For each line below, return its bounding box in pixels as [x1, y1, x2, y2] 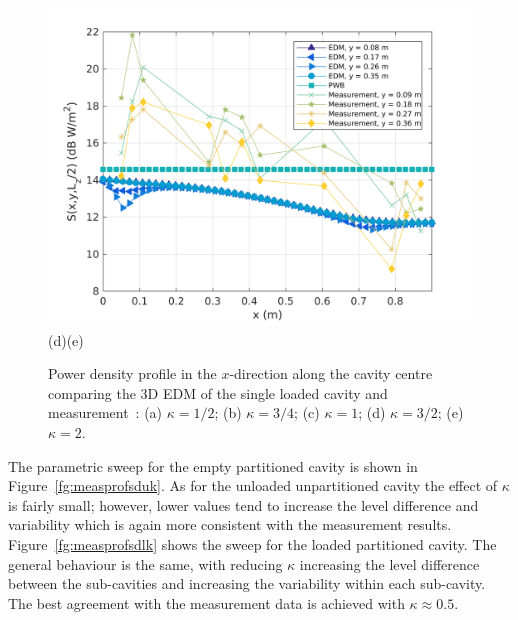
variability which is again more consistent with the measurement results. [8, 514, 452, 535]
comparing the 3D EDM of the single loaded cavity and [48, 382, 388, 403]
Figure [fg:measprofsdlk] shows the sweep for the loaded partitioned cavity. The [8, 533, 497, 554]
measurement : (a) [48, 402, 163, 423]
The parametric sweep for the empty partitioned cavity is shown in [8, 455, 418, 476]
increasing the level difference [299, 553, 480, 574]
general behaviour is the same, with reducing [8, 553, 283, 574]
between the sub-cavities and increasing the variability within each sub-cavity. [8, 573, 486, 594]
